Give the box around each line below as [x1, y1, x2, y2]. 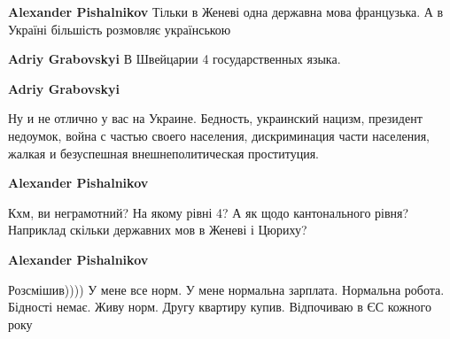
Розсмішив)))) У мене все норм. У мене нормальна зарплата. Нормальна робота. [8, 280, 445, 298]
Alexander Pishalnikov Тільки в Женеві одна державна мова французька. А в [8, 3, 444, 20]
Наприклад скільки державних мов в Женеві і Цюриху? [8, 220, 307, 239]
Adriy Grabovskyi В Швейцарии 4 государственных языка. [8, 50, 341, 68]
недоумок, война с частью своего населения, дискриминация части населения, [8, 126, 430, 144]
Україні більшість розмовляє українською [8, 19, 231, 38]
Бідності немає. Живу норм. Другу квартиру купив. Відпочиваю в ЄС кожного [8, 297, 432, 316]
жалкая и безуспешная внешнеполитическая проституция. [8, 143, 319, 162]
